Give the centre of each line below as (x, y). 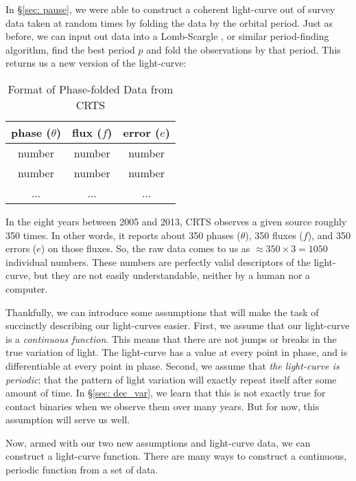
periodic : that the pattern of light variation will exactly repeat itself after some (171, 379)
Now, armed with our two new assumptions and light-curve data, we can (158, 442)
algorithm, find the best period (70, 49)
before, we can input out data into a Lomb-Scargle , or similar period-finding (167, 36)
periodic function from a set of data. (82, 470)
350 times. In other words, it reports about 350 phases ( (123, 235)
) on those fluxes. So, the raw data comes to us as (145, 248)
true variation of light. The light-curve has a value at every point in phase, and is (177, 352)
